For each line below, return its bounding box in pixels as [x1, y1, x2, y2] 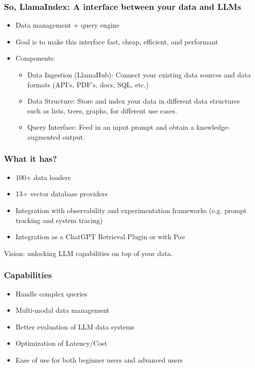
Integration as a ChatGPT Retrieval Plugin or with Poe [15, 231, 185, 242]
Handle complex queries [15, 288, 87, 298]
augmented [27, 131, 61, 142]
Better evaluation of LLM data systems [15, 321, 135, 331]
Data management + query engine [15, 20, 120, 30]
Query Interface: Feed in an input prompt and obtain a [27, 122, 194, 132]
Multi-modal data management [15, 305, 109, 315]
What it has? [4, 152, 57, 165]
